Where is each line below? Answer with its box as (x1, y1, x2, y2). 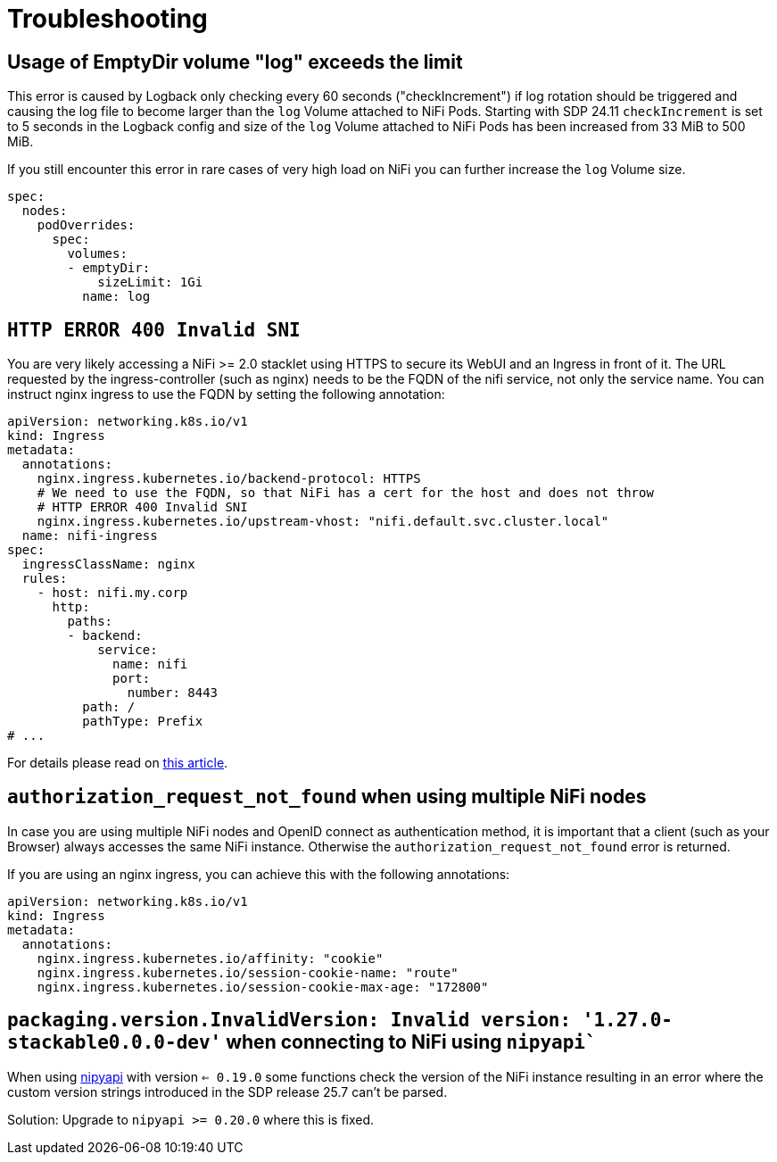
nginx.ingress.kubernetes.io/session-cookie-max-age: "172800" (37, 979, 489, 994)
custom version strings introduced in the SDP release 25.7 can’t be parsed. (7, 1083, 448, 1100)
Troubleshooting (7, 4, 208, 34)
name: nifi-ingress (21, 528, 158, 544)
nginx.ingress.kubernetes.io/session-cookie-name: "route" (37, 965, 459, 980)
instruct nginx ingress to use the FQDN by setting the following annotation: (7, 386, 445, 403)
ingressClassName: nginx (21, 557, 195, 572)
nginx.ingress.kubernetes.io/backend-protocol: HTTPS (37, 471, 421, 486)
